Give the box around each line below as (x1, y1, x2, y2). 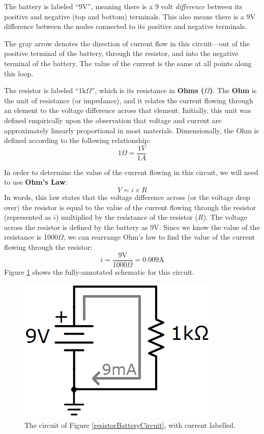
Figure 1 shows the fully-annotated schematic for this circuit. (4, 266, 194, 277)
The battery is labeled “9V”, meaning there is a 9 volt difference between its (4, 1, 243, 11)
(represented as (4, 212, 51, 222)
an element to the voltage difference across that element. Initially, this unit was (4, 105, 251, 115)
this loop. (4, 68, 34, 78)
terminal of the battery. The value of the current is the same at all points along (4, 57, 252, 68)
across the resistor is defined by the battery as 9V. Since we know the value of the (4, 221, 260, 232)
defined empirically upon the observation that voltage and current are (4, 114, 222, 125)
